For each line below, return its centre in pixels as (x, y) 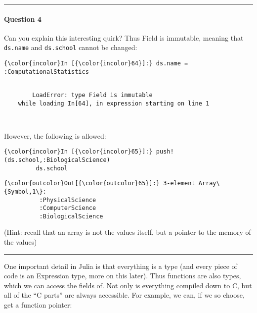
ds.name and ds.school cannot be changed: (71, 47)
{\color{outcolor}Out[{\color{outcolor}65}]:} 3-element (100, 183)
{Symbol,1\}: (25, 191)
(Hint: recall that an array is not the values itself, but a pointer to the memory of (128, 232)
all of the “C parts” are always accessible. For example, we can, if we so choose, (124, 295)
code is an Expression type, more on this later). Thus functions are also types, (123, 276)
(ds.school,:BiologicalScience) (57, 160)
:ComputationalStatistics (46, 72)
